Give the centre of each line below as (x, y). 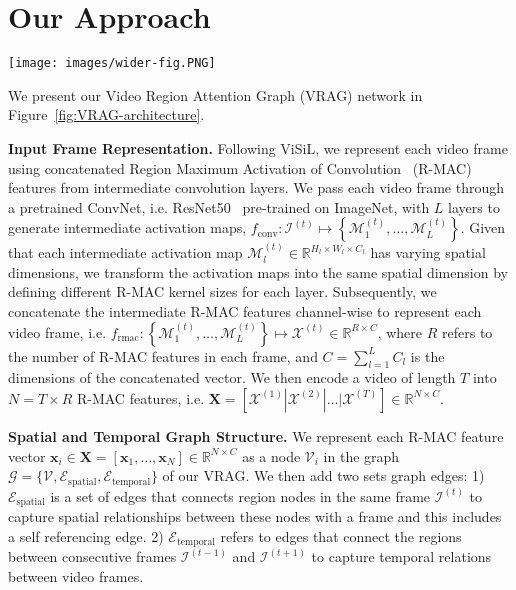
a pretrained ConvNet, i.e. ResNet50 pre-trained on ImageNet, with (219, 206)
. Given (483, 227)
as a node (271, 455)
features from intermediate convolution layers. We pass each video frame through (256, 187)
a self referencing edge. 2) (86, 535)
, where (400, 331)
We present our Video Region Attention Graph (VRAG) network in (215, 94)
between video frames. (76, 575)
